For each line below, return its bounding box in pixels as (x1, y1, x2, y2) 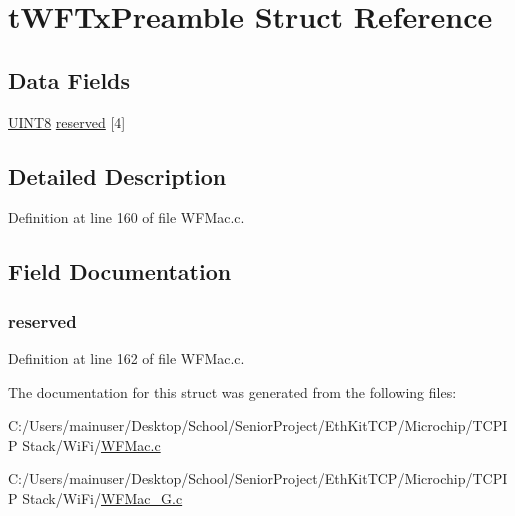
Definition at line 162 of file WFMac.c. (8, 347, 245, 368)
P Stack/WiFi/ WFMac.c (8, 434, 161, 455)
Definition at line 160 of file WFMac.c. (8, 207, 245, 228)
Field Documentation (8, 256, 232, 287)
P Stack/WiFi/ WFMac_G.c (8, 487, 183, 508)
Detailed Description (8, 160, 227, 191)
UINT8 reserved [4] (8, 111, 126, 132)
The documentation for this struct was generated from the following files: (8, 381, 457, 402)
